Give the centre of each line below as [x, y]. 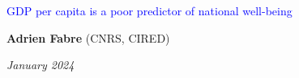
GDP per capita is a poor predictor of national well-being [149, 10]
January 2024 [41, 65]
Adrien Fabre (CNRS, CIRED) [88, 37]
